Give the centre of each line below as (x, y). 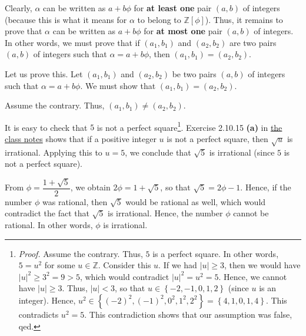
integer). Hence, (47, 300)
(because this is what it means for (66, 19)
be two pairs (194, 73)
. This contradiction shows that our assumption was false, (188, 314)
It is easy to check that (46, 127)
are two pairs (253, 42)
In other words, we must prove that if (72, 42)
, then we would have (262, 265)
